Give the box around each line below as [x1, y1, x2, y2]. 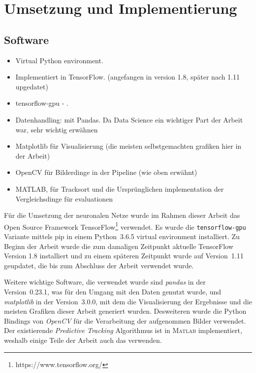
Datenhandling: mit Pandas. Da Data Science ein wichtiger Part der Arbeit [15, 114, 243, 124]
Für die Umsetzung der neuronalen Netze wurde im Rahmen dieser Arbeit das [4, 210, 240, 220]
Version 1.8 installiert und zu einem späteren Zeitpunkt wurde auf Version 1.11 [4, 250, 244, 261]
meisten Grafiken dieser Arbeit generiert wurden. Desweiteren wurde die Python [4, 306, 247, 316]
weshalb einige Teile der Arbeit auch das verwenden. [4, 334, 162, 345]
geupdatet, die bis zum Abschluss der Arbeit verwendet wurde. [4, 260, 194, 270]
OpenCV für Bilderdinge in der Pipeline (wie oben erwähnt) [15, 167, 197, 177]
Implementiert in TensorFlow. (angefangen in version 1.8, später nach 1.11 [15, 72, 240, 82]
